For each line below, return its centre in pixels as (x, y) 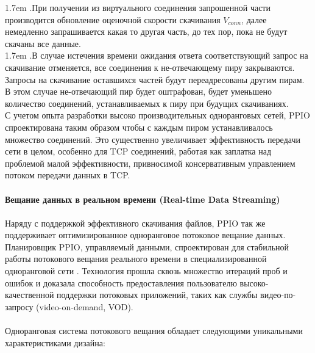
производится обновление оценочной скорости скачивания (113, 19)
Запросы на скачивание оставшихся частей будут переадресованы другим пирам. (155, 79)
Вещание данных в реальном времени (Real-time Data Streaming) (143, 199)
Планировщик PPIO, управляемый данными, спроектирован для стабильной (147, 246)
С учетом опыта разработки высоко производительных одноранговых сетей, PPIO (157, 115)
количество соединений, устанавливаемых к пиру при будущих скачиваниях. (147, 103)
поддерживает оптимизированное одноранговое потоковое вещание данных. (145, 235)
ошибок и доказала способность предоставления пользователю (121, 282)
